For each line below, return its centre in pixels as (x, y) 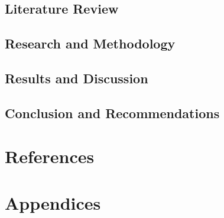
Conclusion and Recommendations (112, 113)
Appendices (53, 202)
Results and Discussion (77, 78)
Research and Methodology (90, 43)
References (50, 156)
